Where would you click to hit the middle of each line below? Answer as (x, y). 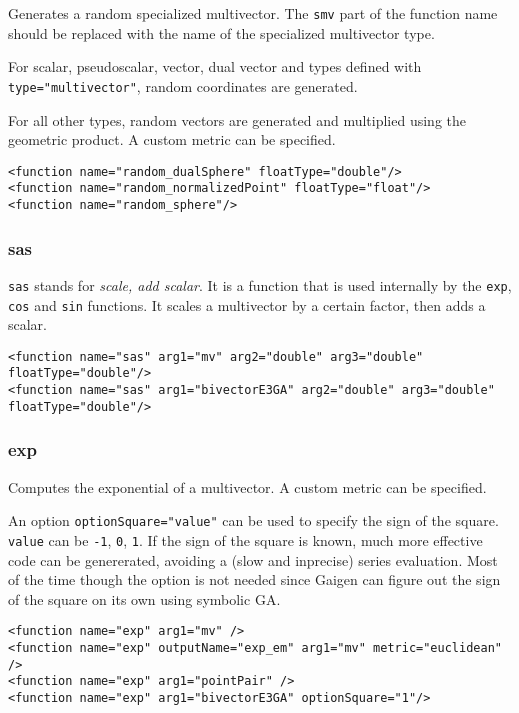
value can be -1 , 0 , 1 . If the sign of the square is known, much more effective (245, 539)
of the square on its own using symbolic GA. (144, 598)
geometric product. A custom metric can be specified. (172, 139)
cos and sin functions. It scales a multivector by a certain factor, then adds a (247, 304)
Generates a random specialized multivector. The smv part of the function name (253, 13)
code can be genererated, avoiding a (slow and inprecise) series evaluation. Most (253, 559)
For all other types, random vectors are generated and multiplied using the (237, 119)
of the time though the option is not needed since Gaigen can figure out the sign (254, 579)
